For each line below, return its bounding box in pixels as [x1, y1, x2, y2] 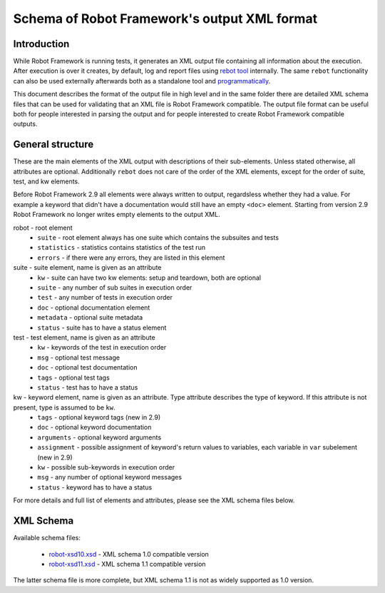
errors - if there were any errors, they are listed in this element [37, 253, 225, 262]
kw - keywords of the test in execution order [37, 343, 167, 352]
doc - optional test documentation [37, 363, 138, 372]
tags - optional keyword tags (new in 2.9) [37, 413, 161, 422]
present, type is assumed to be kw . [13, 403, 115, 412]
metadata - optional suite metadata [37, 313, 143, 322]
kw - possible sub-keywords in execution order [37, 463, 175, 472]
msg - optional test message [37, 353, 120, 362]
